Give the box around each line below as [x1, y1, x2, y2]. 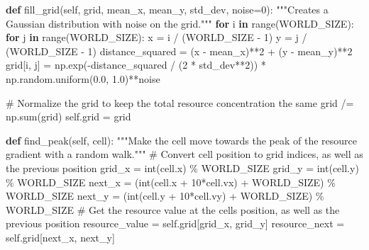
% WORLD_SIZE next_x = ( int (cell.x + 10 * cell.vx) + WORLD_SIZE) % [6, 174, 336, 189]
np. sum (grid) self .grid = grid [6, 109, 131, 124]
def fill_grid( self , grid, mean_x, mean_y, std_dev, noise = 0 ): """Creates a [6, 2, 329, 16]
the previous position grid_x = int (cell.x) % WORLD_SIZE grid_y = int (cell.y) [6, 160, 359, 175]
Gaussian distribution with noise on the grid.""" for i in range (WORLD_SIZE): [6, 16, 354, 30]
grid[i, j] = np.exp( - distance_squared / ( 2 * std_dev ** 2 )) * [6, 57, 266, 72]
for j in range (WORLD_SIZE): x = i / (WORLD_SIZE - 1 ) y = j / [6, 30, 307, 45]
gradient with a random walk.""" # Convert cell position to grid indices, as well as [6, 147, 363, 161]
